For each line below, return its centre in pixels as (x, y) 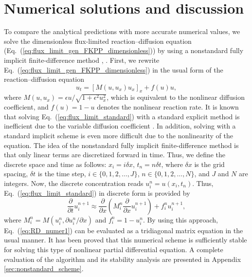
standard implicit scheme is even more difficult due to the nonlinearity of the (118, 135)
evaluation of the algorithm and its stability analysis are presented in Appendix (123, 259)
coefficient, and (26, 107)
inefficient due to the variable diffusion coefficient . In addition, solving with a (120, 126)
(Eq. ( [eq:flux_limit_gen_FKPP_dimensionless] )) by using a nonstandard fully (124, 50)
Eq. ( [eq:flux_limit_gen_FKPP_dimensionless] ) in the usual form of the (114, 69)
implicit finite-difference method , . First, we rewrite (82, 60)
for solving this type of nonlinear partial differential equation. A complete (114, 249)
